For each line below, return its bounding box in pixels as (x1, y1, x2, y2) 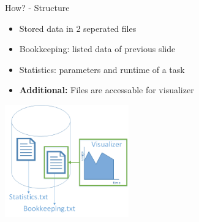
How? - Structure (5, 1, 70, 13)
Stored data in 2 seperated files (19, 21, 137, 34)
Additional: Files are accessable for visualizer (19, 83, 194, 96)
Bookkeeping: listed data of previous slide (19, 42, 176, 55)
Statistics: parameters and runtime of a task (19, 63, 185, 75)
